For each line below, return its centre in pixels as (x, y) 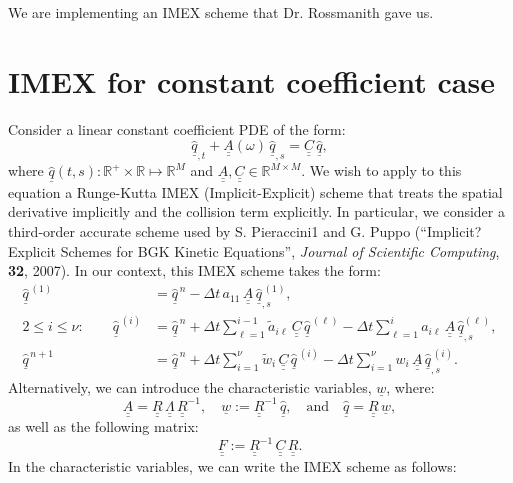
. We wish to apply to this (381, 170)
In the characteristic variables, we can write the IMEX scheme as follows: (232, 465)
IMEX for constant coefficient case (251, 80)
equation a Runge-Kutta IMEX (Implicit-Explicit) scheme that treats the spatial (255, 191)
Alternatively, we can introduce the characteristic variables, (190, 386)
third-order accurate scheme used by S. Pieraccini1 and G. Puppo (209, 230)
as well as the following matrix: (103, 426)
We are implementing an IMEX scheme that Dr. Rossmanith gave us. (221, 12)
